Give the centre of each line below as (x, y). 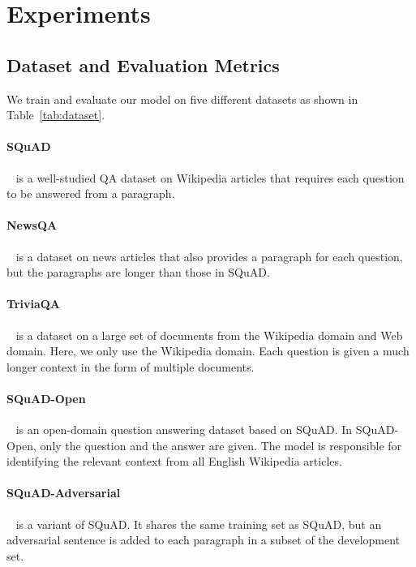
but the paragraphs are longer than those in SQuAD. (138, 272)
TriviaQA (34, 304)
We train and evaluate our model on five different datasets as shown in (182, 99)
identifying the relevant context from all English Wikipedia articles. (174, 461)
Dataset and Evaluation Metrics (143, 64)
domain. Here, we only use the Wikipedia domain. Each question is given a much (208, 351)
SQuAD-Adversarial (64, 493)
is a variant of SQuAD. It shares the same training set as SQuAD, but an (199, 524)
